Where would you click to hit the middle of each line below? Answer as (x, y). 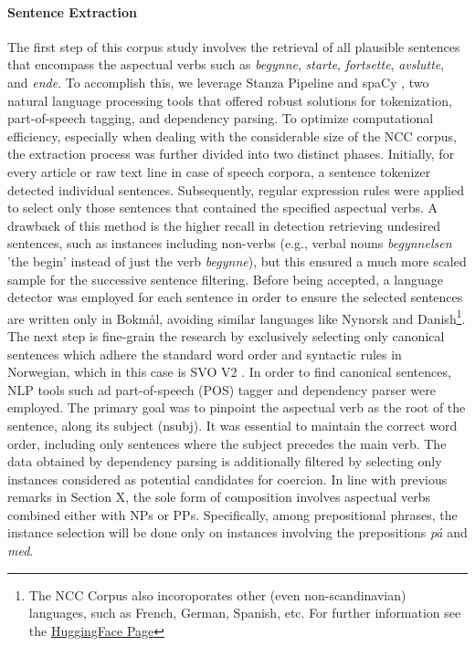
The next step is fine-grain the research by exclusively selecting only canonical (226, 335)
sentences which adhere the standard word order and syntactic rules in (205, 354)
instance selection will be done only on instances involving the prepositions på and (237, 532)
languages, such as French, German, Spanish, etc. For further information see (245, 613)
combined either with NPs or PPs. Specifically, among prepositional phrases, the (232, 514)
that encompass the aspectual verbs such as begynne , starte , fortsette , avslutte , (226, 64)
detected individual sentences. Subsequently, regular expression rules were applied (236, 189)
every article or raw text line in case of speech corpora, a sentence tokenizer (219, 171)
